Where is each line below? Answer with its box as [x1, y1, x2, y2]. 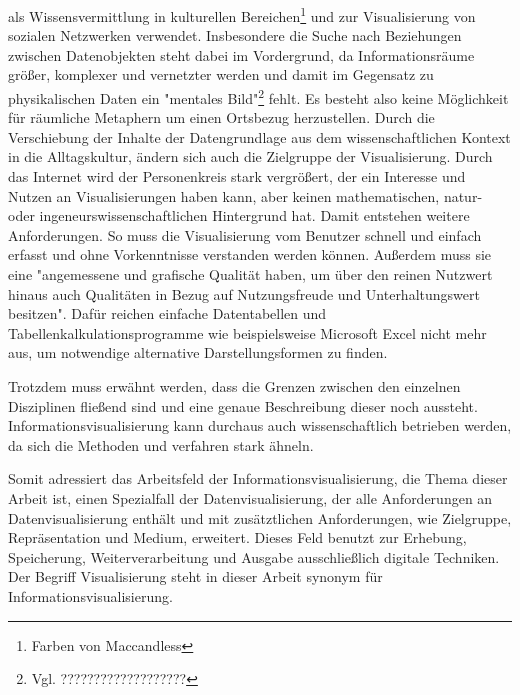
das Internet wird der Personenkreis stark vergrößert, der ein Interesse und [8, 166, 466, 187]
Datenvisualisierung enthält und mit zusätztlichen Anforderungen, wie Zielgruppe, [8, 507, 512, 528]
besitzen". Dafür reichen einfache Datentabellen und [8, 303, 327, 324]
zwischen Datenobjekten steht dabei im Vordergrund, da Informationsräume [8, 44, 475, 65]
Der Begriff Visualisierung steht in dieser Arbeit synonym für [8, 566, 383, 587]
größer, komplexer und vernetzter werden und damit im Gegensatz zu [8, 64, 434, 85]
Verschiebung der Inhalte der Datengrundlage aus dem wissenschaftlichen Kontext [8, 126, 511, 147]
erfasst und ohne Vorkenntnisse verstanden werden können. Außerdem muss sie [8, 244, 492, 265]
